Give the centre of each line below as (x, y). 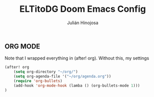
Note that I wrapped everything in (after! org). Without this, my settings (77, 58)
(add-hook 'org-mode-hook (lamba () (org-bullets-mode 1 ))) (77, 85)
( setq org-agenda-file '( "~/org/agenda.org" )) (62, 77)
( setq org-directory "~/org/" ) (46, 72)
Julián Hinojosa (83, 23)
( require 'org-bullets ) (38, 81)
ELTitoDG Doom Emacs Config (83, 9)
